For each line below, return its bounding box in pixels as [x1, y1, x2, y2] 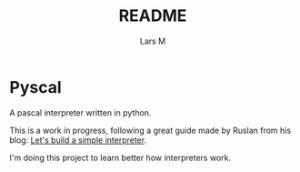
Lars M [139, 35, 166, 46]
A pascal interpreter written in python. [9, 106, 152, 118]
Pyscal [9, 76, 62, 97]
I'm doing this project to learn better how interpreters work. [9, 152, 232, 163]
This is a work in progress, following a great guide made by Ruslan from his [9, 125, 292, 136]
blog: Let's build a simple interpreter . [9, 134, 147, 146]
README [118, 5, 187, 26]
